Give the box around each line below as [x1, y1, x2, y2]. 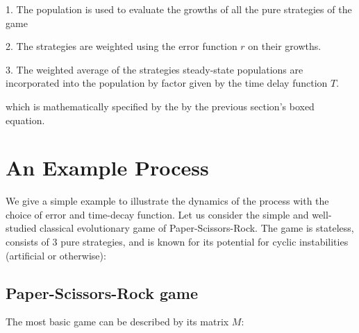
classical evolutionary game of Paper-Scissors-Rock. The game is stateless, [40, 221, 354, 235]
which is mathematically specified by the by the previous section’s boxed [6, 99, 315, 113]
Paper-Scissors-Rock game [6, 282, 198, 303]
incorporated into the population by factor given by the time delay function [6, 76, 328, 90]
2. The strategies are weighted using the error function [6, 39, 237, 53]
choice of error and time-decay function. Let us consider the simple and [6, 207, 309, 221]
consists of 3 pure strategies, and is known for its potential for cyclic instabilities [6, 234, 349, 249]
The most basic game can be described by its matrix [6, 314, 229, 329]
